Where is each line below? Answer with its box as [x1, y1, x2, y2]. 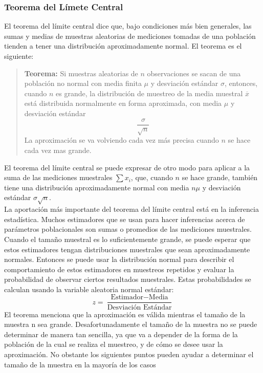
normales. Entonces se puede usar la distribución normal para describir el [4, 254, 234, 265]
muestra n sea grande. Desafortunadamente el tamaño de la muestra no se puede [4, 319, 257, 330]
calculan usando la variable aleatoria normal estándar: [4, 283, 174, 294]
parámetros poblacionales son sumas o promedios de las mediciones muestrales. [4, 224, 252, 234]
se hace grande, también [182, 172, 258, 183]
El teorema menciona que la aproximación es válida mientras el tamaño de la [4, 309, 246, 319]
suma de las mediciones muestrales [4, 172, 113, 183]
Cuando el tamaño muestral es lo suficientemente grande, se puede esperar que [4, 233, 251, 244]
